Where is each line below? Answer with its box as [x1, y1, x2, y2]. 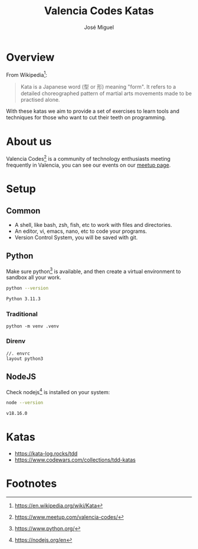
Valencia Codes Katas [44, 4, 154, 18]
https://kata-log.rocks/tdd [14, 450, 78, 457]
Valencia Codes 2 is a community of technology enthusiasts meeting [6, 154, 171, 162]
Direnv [6, 337, 25, 345]
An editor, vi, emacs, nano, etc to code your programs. [14, 228, 147, 235]
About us [6, 135, 52, 148]
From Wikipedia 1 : [6, 70, 48, 78]
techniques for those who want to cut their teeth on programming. [6, 114, 167, 121]
